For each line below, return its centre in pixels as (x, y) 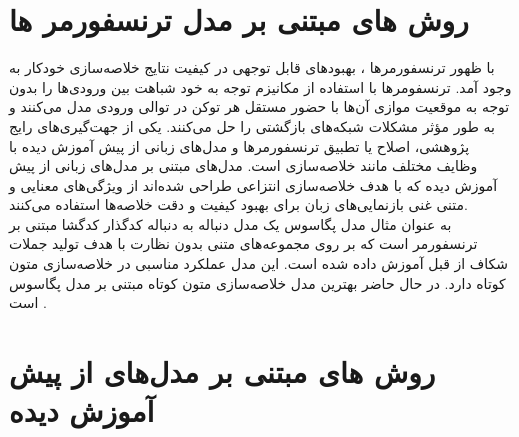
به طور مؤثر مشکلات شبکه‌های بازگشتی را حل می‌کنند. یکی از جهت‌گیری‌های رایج (252, 125)
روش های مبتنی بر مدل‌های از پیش (222, 371)
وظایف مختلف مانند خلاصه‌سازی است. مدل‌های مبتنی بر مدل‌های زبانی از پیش (243, 165)
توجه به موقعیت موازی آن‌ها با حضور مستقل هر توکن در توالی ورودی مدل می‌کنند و (259, 106)
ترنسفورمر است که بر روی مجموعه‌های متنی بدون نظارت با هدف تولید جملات (243, 243)
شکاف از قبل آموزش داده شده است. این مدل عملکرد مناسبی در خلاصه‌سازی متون (259, 263)
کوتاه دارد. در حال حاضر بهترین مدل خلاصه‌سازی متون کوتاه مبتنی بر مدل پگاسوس (257, 282)
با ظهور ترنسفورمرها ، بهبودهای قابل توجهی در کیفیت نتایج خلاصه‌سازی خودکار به (252, 67)
